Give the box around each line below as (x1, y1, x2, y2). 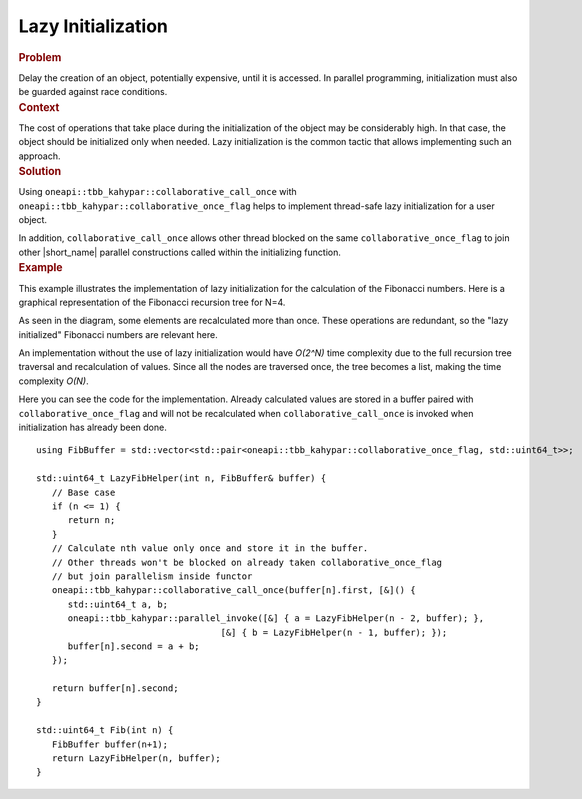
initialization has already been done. (18, 421, 167, 434)
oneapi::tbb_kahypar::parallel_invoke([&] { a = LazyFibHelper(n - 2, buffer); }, (67, 613, 485, 624)
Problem (18, 50, 62, 64)
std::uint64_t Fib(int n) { (36, 725, 174, 736)
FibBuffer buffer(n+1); (51, 738, 169, 750)
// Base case (51, 486, 116, 498)
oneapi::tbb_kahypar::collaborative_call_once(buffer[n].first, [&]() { (51, 585, 416, 596)
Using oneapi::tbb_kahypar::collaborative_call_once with (18, 186, 297, 198)
